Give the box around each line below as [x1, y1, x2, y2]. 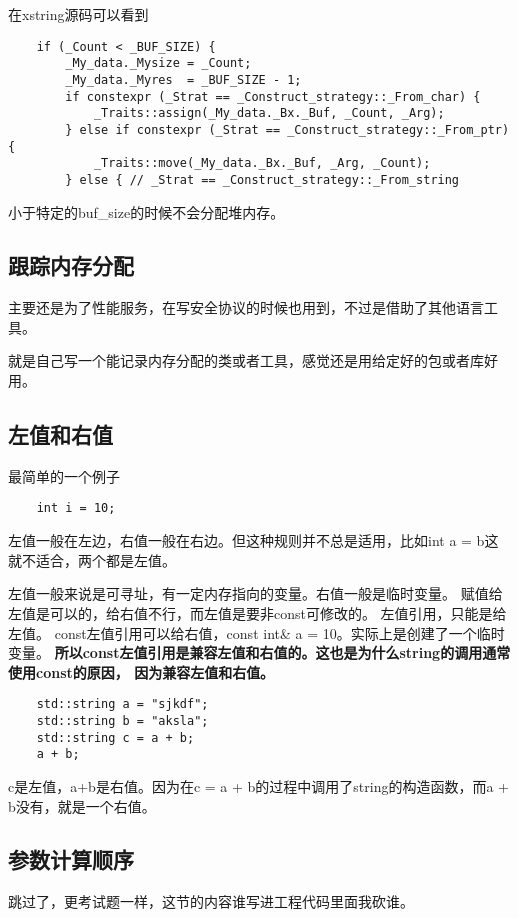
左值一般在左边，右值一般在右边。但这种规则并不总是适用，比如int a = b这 [8, 530, 499, 551]
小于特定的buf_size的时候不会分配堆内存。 [8, 201, 285, 222]
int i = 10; [36, 501, 116, 516]
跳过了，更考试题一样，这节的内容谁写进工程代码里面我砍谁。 [8, 891, 414, 912]
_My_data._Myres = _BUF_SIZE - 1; [65, 72, 302, 87]
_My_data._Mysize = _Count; [65, 56, 252, 71]
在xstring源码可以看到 [8, 4, 149, 24]
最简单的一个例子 [8, 465, 120, 486]
